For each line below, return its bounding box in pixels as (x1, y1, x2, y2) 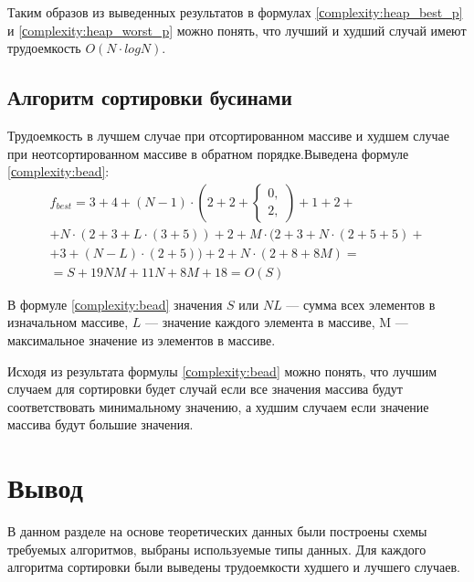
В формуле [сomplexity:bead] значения (7, 294, 223, 313)
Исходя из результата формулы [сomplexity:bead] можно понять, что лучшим (7, 361, 437, 380)
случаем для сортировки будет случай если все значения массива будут (7, 379, 403, 398)
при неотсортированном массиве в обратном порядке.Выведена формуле (7, 143, 409, 163)
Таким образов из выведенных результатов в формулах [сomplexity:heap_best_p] (7, 3, 463, 21)
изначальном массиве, (7, 312, 129, 332)
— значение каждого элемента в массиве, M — (145, 312, 408, 332)
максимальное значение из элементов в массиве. (7, 331, 276, 350)
